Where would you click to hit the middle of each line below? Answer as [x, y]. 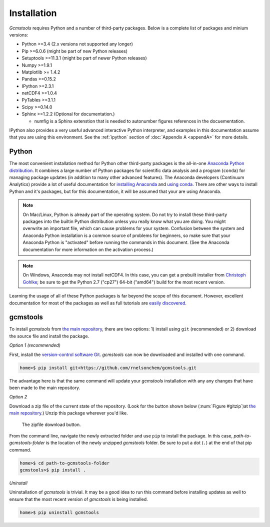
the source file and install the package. [49, 336]
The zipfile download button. [51, 424]
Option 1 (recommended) [35, 345]
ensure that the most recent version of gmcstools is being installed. [79, 499]
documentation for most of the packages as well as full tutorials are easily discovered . [98, 303]
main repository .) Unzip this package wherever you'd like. [68, 413]
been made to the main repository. [44, 388]
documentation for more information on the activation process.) [88, 249]
